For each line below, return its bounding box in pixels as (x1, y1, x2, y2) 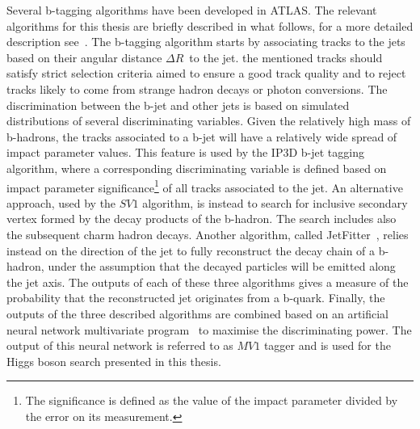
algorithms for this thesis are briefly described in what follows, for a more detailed (6, 17, 414, 34)
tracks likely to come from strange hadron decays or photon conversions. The (6, 80, 388, 97)
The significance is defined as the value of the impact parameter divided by (25, 392, 398, 409)
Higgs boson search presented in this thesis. (6, 352, 221, 369)
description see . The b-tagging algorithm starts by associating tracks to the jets (6, 33, 405, 50)
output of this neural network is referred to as (6, 337, 233, 354)
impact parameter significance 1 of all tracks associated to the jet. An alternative (6, 176, 403, 196)
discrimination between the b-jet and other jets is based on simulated (6, 96, 350, 113)
